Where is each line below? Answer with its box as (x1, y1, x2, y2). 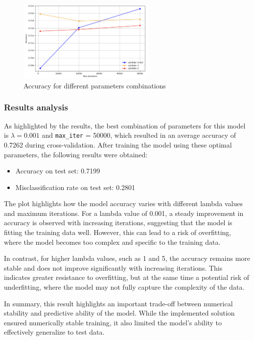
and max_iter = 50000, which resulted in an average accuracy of (42, 130, 236, 140)
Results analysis (4, 101, 68, 113)
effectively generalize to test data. (4, 327, 105, 337)
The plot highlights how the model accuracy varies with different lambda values (4, 198, 243, 209)
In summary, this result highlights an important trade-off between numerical (4, 298, 233, 308)
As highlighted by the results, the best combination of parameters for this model (4, 120, 246, 130)
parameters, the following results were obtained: (4, 149, 148, 159)
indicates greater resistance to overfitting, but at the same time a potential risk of (4, 272, 250, 282)
